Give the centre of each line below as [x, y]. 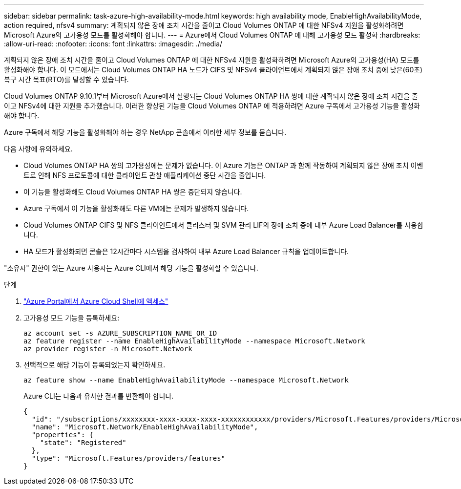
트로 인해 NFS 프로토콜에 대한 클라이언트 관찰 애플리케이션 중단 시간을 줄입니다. [145, 175]
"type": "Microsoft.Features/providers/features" [128, 458]
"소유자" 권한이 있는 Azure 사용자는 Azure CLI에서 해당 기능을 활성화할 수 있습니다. [131, 268]
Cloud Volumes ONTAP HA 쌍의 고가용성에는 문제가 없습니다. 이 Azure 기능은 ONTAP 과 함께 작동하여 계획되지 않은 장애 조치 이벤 [223, 165]
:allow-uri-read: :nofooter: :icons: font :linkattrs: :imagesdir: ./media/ [113, 44]
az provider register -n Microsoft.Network [108, 349]
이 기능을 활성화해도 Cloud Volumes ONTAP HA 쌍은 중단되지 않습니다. [133, 192]
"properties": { [63, 435]
